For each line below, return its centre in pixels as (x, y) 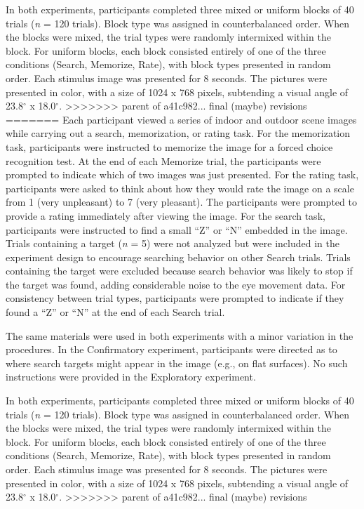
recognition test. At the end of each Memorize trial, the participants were (163, 160)
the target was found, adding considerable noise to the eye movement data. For (176, 284)
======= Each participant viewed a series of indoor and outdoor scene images (181, 119)
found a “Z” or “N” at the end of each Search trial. (115, 312)
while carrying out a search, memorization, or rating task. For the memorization (178, 133)
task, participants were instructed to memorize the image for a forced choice (169, 146)
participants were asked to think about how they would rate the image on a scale (180, 188)
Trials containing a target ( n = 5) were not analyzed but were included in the (173, 243)
